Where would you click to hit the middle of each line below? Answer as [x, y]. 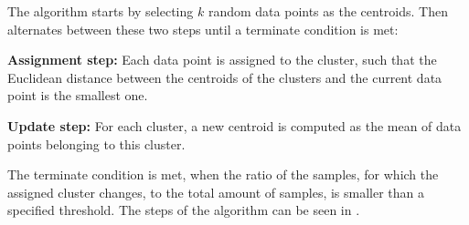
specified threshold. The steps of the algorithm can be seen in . [184, 210]
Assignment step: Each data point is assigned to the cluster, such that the [222, 60]
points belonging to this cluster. [96, 143]
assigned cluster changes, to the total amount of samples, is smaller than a [216, 192]
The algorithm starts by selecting [101, 11]
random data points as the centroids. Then [328, 11]
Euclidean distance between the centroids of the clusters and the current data [225, 77]
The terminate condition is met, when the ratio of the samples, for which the [223, 174]
